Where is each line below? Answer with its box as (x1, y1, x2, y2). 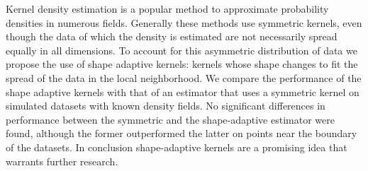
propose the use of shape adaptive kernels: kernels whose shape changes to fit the (6, 57, 358, 71)
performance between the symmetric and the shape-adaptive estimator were (6, 112, 335, 126)
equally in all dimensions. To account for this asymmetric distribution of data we (6, 42, 357, 57)
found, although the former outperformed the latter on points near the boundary (6, 126, 357, 141)
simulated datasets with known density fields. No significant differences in (6, 98, 325, 113)
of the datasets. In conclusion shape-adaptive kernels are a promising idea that (6, 139, 347, 154)
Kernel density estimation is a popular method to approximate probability (6, 1, 329, 16)
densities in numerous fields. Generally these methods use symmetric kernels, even (6, 15, 362, 30)
